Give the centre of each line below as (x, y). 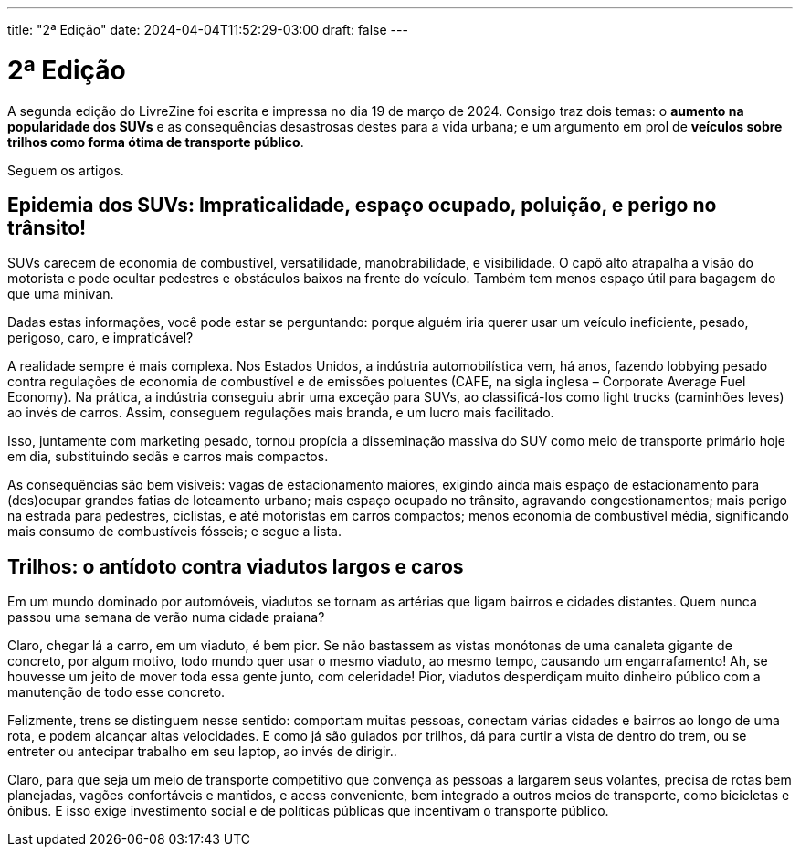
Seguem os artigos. (66, 170)
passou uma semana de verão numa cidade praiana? (166, 617)
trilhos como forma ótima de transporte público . (156, 142)
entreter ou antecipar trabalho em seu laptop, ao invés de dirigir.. (202, 752)
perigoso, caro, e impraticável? (100, 338)
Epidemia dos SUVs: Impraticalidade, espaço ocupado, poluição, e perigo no (362, 205)
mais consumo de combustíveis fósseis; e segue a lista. (174, 532)
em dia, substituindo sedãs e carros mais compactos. (168, 457)
